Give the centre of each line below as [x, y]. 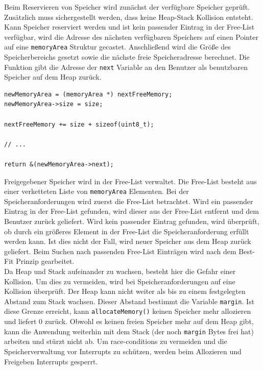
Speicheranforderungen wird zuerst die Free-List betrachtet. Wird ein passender [129, 201]
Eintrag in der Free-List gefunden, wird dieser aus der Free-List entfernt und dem [131, 211]
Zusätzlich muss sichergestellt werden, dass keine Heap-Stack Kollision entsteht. [129, 17]
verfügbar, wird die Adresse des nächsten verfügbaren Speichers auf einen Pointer [131, 36]
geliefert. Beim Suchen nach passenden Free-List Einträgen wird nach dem [120, 251]
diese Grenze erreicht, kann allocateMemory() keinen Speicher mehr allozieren [128, 311]
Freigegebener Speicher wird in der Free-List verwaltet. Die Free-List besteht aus [130, 181]
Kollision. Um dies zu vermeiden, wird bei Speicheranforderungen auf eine [120, 281]
